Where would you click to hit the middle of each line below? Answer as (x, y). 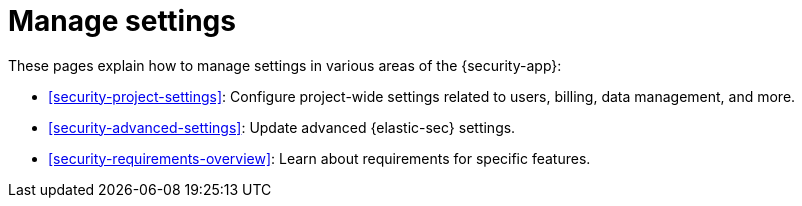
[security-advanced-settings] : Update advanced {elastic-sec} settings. (282, 127)
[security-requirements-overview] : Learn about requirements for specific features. (319, 158)
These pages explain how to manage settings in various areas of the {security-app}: (285, 65)
